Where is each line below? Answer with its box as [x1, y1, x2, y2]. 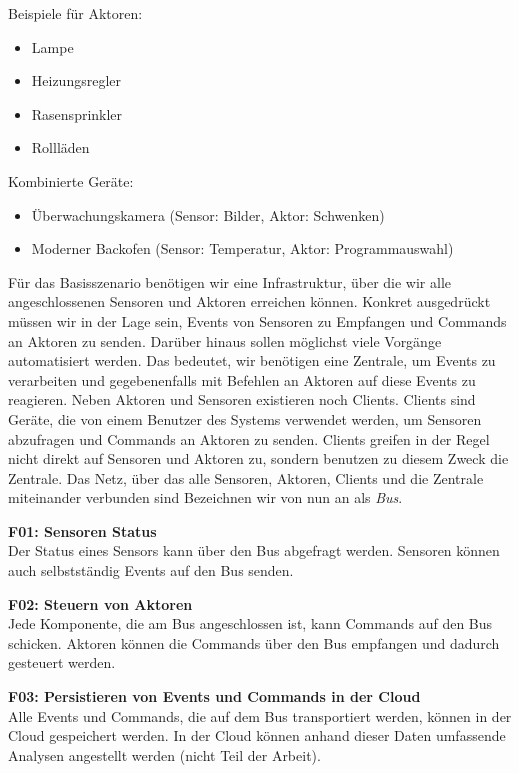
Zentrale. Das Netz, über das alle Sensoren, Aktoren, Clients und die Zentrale [8, 467, 484, 488]
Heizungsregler [31, 70, 122, 91]
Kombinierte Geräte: [8, 170, 134, 191]
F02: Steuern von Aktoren [8, 593, 193, 614]
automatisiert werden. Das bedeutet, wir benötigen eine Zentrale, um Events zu [8, 350, 496, 371]
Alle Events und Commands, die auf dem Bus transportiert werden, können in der [8, 705, 512, 726]
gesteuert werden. [8, 652, 116, 673]
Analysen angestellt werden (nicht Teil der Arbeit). [8, 744, 321, 765]
